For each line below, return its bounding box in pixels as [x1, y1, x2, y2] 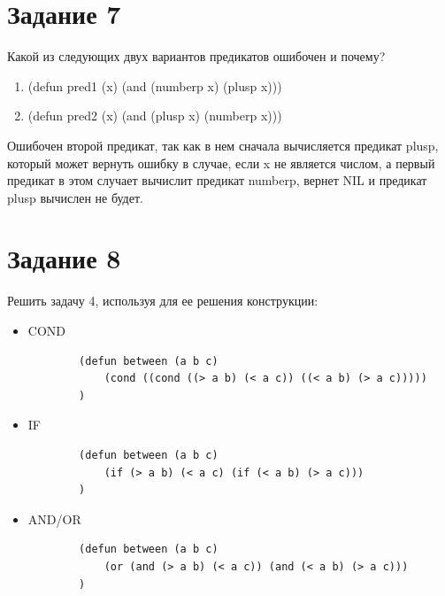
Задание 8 [7, 240, 121, 276]
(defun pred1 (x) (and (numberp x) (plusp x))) [27, 76, 282, 95]
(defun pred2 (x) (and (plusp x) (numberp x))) [27, 106, 282, 125]
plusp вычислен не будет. [7, 188, 143, 206]
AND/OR [27, 509, 81, 528]
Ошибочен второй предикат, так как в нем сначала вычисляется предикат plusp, [7, 135, 439, 154]
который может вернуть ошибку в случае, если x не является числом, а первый [7, 153, 435, 172]
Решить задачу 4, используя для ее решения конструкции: [7, 291, 318, 310]
